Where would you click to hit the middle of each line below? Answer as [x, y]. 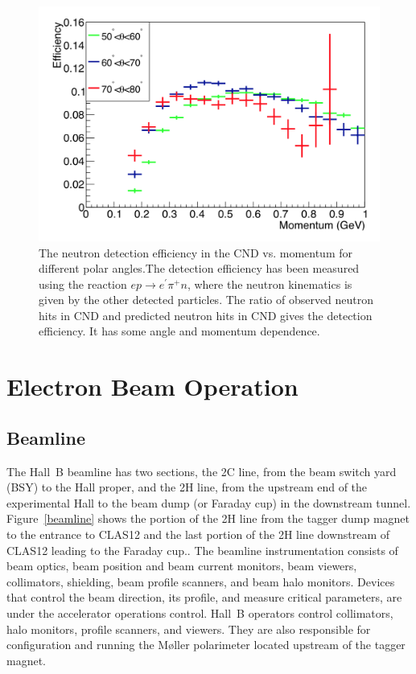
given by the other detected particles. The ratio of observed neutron [206, 300]
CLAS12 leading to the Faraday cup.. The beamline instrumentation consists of [202, 550]
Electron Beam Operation [152, 386]
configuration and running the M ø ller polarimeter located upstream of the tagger [206, 645]
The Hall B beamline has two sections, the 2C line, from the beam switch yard [202, 471]
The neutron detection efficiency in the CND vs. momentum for [196, 252]
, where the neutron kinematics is [270, 284]
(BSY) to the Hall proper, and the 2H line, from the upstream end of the [187, 487]
